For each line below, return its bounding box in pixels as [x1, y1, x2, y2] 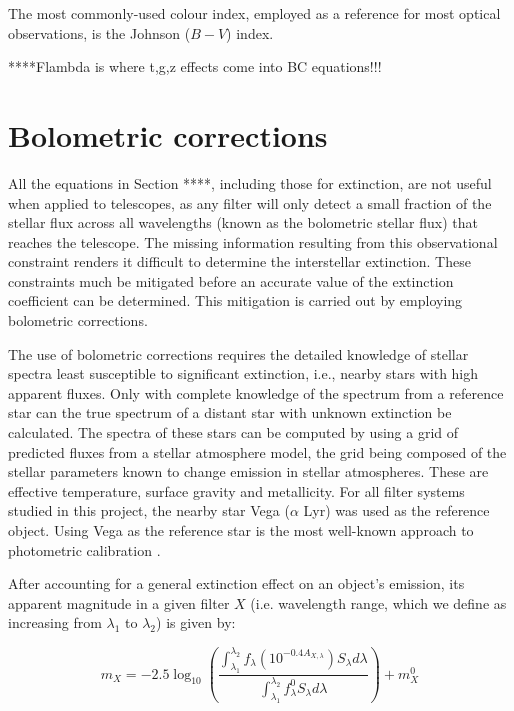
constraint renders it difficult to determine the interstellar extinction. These [8, 251, 471, 272]
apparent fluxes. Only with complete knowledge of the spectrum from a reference [8, 382, 504, 403]
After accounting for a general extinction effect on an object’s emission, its [8, 573, 465, 594]
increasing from [8, 612, 102, 633]
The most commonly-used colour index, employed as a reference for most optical [8, 3, 501, 23]
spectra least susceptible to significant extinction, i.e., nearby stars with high [8, 363, 479, 384]
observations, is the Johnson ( [8, 22, 191, 43]
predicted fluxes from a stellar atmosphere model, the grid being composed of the [8, 441, 507, 462]
